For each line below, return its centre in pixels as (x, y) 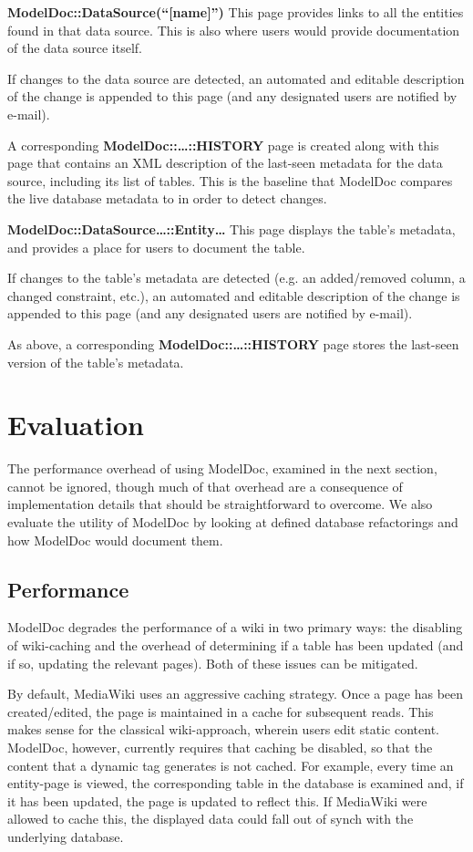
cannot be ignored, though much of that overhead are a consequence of (205, 486)
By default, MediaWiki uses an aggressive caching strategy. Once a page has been (236, 694)
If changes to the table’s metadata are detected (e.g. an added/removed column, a (236, 278)
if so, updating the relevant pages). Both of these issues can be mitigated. (213, 663)
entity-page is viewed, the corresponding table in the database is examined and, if (236, 783)
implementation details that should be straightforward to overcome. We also (220, 504)
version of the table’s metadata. (96, 362)
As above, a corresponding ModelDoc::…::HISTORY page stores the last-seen (233, 343)
